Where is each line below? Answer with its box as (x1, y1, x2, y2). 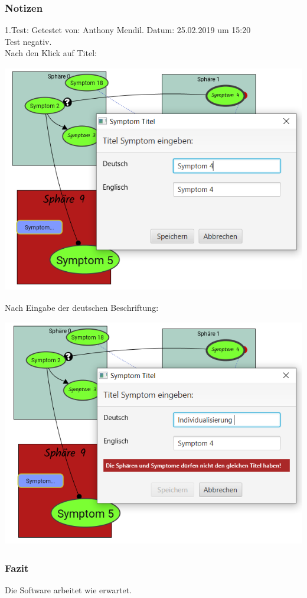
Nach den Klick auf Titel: (5, 47, 97, 59)
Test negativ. (5, 35, 52, 47)
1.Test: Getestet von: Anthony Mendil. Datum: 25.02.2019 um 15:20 (5, 24, 251, 36)
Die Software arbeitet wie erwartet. (5, 583, 132, 596)
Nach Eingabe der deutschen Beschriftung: (5, 301, 159, 313)
